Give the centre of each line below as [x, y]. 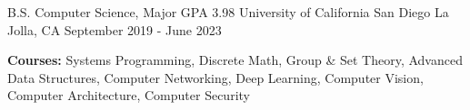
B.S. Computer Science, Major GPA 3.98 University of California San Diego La [228, 12]
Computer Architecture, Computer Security [129, 95]
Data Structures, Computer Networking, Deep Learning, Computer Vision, [215, 77]
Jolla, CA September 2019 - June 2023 [115, 29]
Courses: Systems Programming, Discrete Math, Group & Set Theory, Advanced [235, 60]
